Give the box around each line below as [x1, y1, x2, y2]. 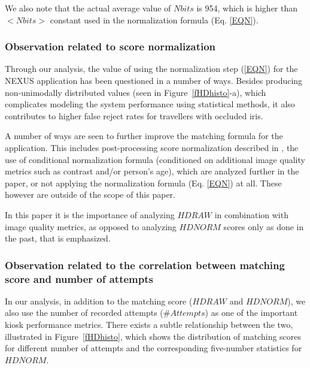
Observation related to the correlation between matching [5, 257, 285, 272]
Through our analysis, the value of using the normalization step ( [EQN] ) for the [5, 62, 298, 75]
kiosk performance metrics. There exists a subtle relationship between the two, [5, 318, 293, 331]
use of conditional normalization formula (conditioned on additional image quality [5, 153, 305, 165]
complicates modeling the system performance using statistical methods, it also [5, 98, 295, 110]
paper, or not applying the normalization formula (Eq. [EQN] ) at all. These [5, 176, 282, 189]
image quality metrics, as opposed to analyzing [5, 220, 177, 233]
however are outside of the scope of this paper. [5, 188, 175, 201]
